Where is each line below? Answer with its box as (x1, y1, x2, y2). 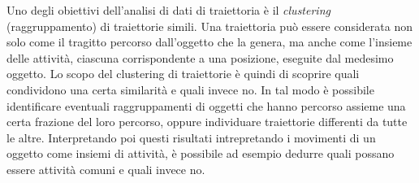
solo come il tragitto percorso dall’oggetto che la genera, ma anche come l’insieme (6, 33, 413, 50)
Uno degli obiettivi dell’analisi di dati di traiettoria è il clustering (6, 2, 330, 18)
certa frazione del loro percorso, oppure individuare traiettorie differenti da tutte (6, 113, 408, 130)
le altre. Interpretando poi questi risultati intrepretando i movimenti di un (6, 129, 376, 146)
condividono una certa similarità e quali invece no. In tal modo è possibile (6, 81, 374, 98)
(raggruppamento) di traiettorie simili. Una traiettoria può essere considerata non (6, 17, 413, 34)
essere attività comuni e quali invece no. (6, 160, 205, 177)
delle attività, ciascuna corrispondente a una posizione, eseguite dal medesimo (6, 49, 394, 66)
